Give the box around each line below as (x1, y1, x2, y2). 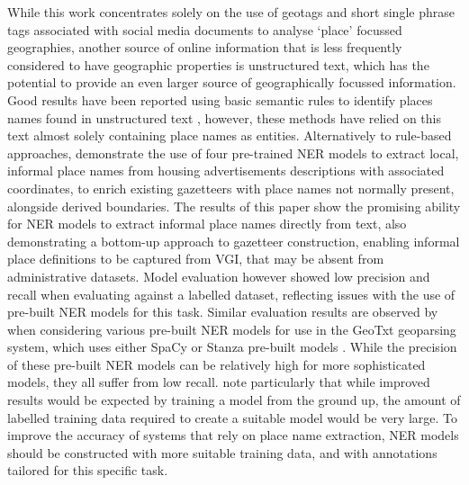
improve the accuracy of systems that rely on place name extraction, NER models (7, 426, 459, 445)
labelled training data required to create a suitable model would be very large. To (7, 408, 458, 427)
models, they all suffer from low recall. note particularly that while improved (7, 373, 430, 391)
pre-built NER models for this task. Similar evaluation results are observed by (7, 302, 438, 321)
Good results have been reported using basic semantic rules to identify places (7, 90, 433, 109)
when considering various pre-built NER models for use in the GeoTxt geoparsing (7, 319, 456, 338)
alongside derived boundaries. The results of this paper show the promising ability (7, 196, 461, 215)
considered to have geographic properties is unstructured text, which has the (7, 55, 429, 74)
